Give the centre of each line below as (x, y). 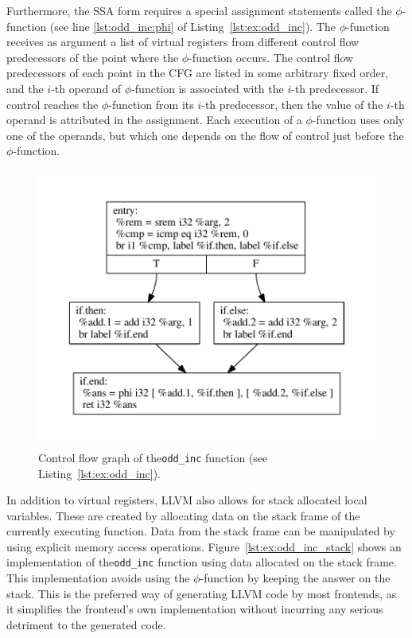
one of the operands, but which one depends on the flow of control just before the (205, 135)
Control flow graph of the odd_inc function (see (153, 457)
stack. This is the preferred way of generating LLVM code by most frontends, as (202, 593)
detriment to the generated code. (86, 624)
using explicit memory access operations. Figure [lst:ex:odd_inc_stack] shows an (204, 546)
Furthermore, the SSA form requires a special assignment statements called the (199, 10)
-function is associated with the (208, 88)
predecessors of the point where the (93, 57)
